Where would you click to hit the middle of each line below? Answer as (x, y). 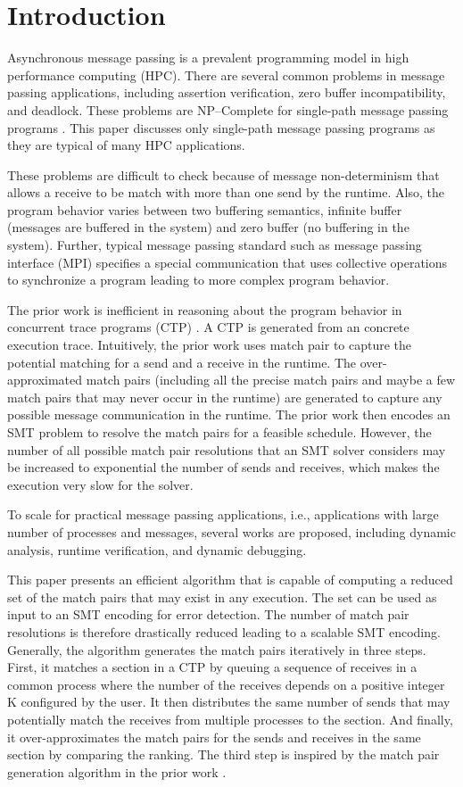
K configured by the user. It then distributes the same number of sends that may (229, 702)
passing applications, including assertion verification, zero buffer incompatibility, (227, 92)
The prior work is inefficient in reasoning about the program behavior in (205, 309)
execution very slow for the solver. (100, 484)
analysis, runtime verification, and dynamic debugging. (157, 549)
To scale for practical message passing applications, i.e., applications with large (223, 514)
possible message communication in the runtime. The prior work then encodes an (229, 414)
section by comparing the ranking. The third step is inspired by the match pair (223, 754)
